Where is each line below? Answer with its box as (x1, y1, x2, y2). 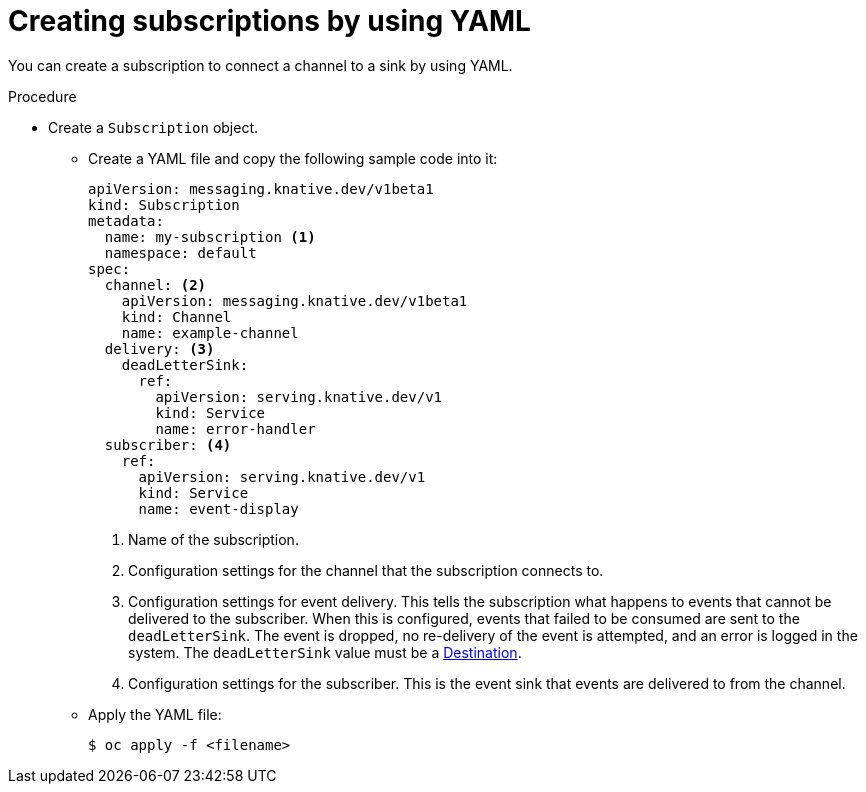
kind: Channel (121, 308, 232, 325)
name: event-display (138, 500, 299, 517)
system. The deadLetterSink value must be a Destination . (128, 643, 522, 661)
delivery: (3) (104, 340, 215, 357)
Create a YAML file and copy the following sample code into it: (88, 149, 498, 167)
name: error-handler (155, 420, 316, 437)
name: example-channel (121, 324, 299, 341)
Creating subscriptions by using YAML (8, 4, 531, 38)
